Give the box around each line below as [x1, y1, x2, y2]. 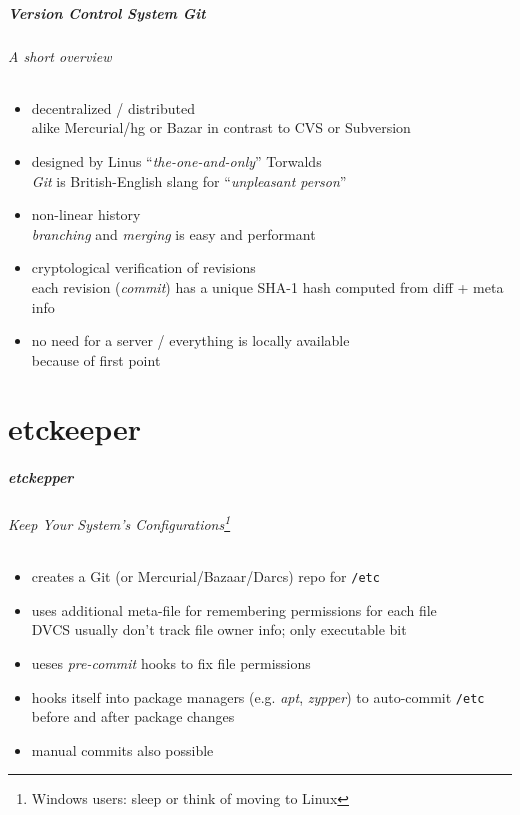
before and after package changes [31, 706, 235, 727]
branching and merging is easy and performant [31, 223, 316, 244]
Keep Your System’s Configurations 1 [8, 511, 231, 534]
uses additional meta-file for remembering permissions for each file [31, 599, 437, 620]
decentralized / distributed [31, 97, 195, 118]
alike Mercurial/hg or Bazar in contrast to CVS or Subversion [31, 117, 411, 138]
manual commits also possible [31, 739, 214, 760]
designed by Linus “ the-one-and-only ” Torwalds [31, 150, 322, 171]
